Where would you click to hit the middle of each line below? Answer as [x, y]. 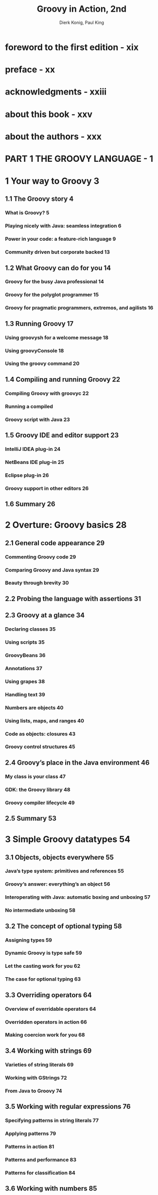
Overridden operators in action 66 [46, 1022]
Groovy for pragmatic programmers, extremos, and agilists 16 [79, 308]
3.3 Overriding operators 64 [48, 995]
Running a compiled [29, 406]
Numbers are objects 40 [34, 708]
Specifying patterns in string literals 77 [52, 1120]
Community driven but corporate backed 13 [58, 252]
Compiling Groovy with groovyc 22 [47, 393]
